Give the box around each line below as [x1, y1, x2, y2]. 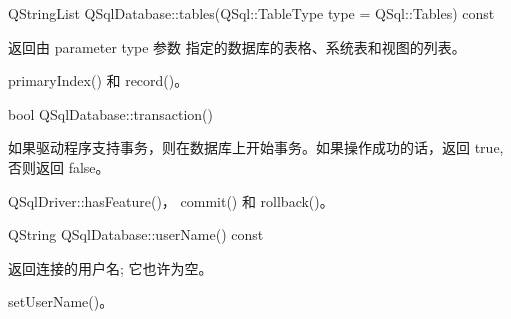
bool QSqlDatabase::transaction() [8, 103, 213, 124]
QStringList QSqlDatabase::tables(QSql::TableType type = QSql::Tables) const [8, 3, 495, 23]
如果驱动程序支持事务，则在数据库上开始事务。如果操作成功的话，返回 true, [8, 137, 504, 158]
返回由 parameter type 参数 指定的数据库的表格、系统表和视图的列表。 [8, 36, 466, 57]
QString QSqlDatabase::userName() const [8, 224, 264, 245]
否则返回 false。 [8, 156, 110, 177]
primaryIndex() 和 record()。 [8, 70, 189, 91]
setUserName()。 [8, 291, 114, 312]
